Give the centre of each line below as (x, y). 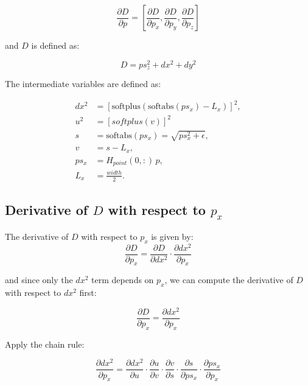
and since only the (39, 280)
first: (88, 293)
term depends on (123, 280)
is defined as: (55, 45)
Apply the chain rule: (45, 344)
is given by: (172, 236)
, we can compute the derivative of (229, 280)
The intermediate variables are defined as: (83, 84)
